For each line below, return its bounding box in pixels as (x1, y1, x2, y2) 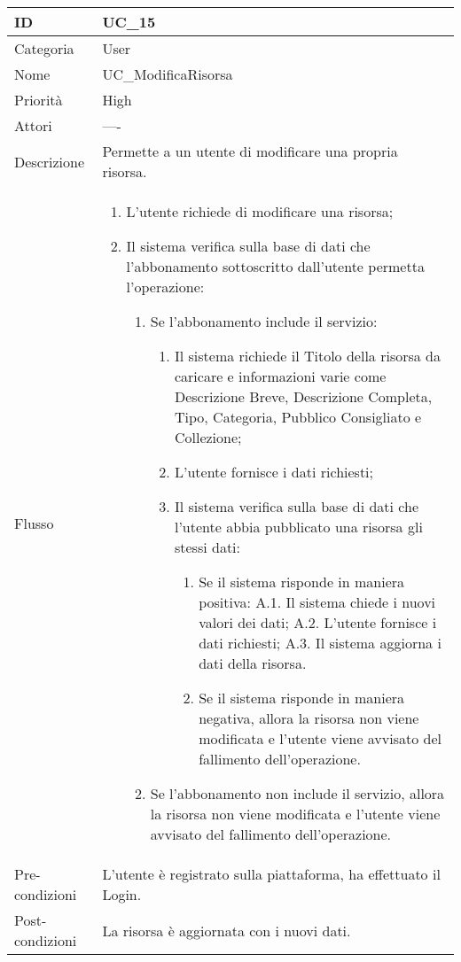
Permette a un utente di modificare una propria (102, 141, 398, 161)
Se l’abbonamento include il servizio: (150, 311, 378, 331)
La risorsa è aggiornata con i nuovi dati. (102, 919, 351, 941)
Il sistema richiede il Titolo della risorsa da (174, 345, 441, 366)
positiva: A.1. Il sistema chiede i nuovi (199, 592, 436, 612)
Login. (102, 884, 142, 904)
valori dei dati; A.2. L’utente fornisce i (199, 612, 437, 632)
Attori (14, 115, 52, 136)
